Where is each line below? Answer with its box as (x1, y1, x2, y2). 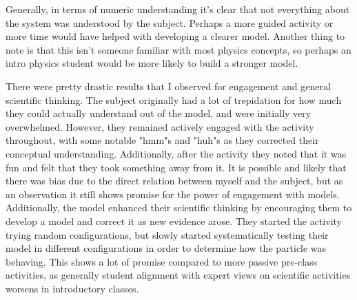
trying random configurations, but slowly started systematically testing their (6, 227, 329, 242)
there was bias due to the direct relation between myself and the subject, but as (6, 173, 343, 188)
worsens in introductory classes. (6, 281, 139, 295)
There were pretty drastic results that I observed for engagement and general (6, 78, 331, 93)
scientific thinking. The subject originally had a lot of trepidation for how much (6, 92, 342, 107)
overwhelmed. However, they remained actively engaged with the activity (6, 119, 314, 133)
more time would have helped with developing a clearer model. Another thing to (6, 29, 345, 43)
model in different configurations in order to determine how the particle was (6, 241, 327, 255)
